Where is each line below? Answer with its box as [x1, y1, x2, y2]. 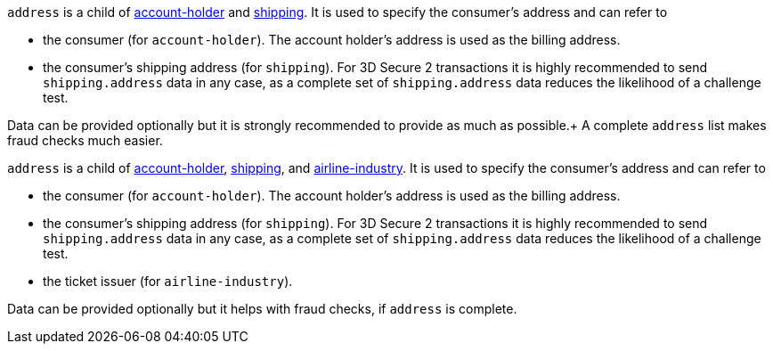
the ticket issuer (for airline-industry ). [43, 273, 293, 289]
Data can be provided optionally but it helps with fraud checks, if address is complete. [7, 301, 517, 316]
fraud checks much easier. [7, 133, 163, 148]
